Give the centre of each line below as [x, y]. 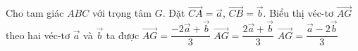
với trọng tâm [122, 13]
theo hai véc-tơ [38, 35]
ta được [123, 35]
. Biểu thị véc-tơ [298, 13]
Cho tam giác [35, 13]
